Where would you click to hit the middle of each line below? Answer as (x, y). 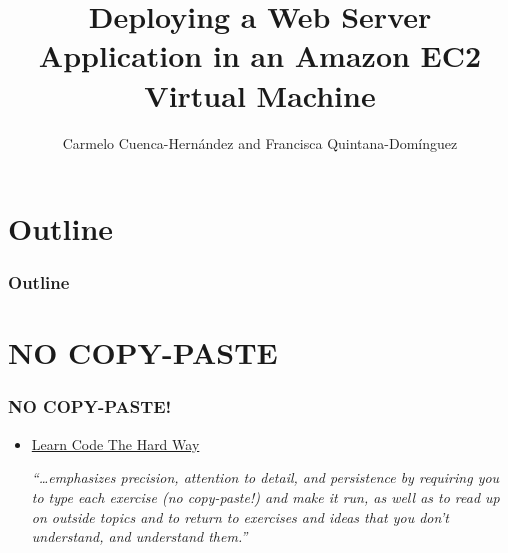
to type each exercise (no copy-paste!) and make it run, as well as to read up (265, 496)
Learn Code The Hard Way (115, 443)
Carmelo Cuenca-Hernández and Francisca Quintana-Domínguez (260, 142)
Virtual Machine (260, 94)
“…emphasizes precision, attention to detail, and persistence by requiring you (265, 477)
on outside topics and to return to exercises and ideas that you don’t (240, 516)
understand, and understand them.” (139, 536)
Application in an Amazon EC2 (260, 55)
